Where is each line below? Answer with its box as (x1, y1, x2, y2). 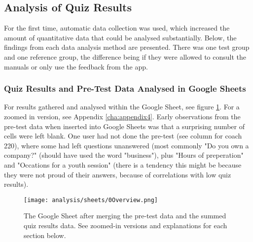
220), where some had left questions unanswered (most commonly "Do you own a (4, 140, 249, 150)
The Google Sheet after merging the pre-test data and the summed (24, 210, 226, 221)
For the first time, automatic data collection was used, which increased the (4, 23, 230, 33)
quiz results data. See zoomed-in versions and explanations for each (24, 220, 227, 230)
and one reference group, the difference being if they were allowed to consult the (4, 51, 247, 62)
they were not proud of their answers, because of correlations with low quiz (4, 169, 231, 179)
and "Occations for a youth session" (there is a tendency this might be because (4, 159, 242, 170)
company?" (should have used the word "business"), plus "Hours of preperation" (4, 150, 244, 160)
